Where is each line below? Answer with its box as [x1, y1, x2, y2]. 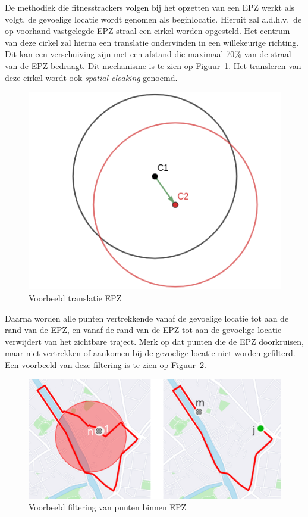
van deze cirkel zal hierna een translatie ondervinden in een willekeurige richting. [5, 36, 299, 48]
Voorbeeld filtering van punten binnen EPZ [29, 500, 186, 513]
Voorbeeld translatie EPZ [29, 291, 122, 304]
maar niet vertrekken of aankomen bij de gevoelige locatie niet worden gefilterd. [5, 347, 296, 359]
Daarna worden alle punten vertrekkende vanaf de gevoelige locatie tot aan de [5, 312, 289, 324]
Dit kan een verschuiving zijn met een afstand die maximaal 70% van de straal [5, 48, 291, 60]
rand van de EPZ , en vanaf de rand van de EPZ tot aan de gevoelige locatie [5, 323, 282, 336]
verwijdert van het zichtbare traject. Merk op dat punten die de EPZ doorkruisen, [5, 335, 304, 347]
